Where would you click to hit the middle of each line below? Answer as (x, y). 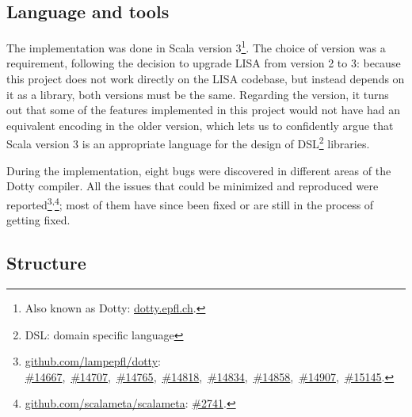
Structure (46, 263)
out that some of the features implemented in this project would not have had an (203, 110)
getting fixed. (38, 220)
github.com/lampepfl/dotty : (93, 361)
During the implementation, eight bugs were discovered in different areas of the (199, 170)
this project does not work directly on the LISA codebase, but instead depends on (206, 79)
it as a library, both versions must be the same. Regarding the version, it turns (198, 94)
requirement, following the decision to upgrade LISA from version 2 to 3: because (204, 63)
